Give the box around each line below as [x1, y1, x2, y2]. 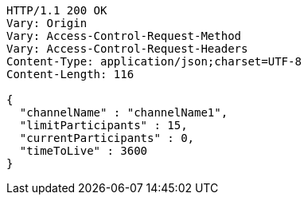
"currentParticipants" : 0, [19, 132, 195, 144]
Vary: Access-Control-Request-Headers [6, 42, 248, 55]
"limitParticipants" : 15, [19, 119, 188, 132]
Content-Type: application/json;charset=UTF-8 [6, 55, 302, 68]
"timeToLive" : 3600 [19, 144, 148, 157]
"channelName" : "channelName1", [19, 106, 228, 119]
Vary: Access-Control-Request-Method [6, 30, 242, 42]
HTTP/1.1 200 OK [6, 4, 107, 17]
